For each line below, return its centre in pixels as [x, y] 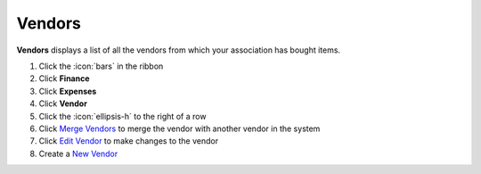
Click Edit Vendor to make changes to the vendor [128, 141]
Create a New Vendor [78, 153]
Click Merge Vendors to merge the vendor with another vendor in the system [179, 128]
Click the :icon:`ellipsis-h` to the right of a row [122, 116]
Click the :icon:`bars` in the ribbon [101, 66]
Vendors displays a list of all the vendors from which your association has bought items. [179, 50]
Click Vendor [63, 104]
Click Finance [64, 79]
